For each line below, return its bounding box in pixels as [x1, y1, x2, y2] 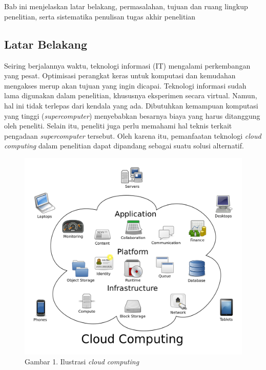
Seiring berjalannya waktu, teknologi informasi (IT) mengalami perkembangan [4, 60, 251, 71]
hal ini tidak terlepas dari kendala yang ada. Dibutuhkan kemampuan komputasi [4, 100, 258, 111]
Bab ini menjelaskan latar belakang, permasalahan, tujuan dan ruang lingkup [4, 1, 248, 12]
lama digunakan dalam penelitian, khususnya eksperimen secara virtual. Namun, [4, 90, 257, 101]
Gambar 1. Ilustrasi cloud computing [25, 356, 139, 367]
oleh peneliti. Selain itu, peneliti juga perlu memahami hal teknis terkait [4, 120, 232, 131]
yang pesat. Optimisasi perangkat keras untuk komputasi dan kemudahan [4, 70, 236, 81]
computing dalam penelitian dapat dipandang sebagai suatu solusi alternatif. [4, 140, 244, 151]
